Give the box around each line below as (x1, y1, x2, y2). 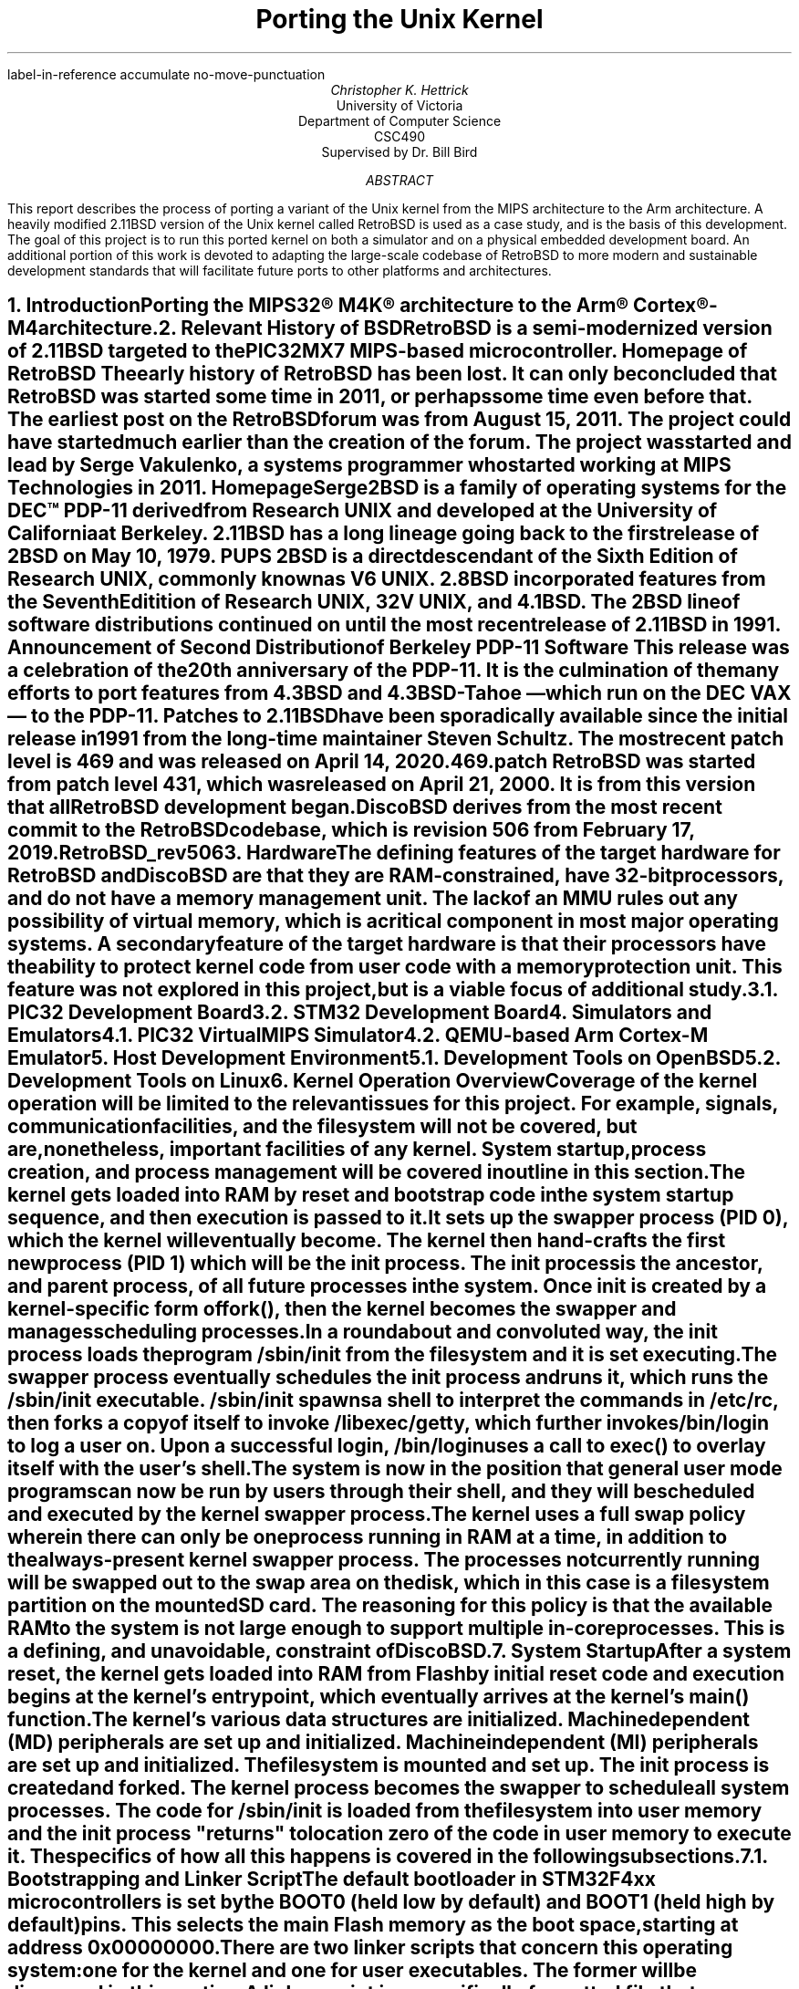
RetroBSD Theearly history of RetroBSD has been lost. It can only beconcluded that (7, 362, 778, 386)
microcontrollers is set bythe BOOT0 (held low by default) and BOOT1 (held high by (7, 1890, 775, 1914)
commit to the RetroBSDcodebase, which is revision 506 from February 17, (7, 818, 695, 842)
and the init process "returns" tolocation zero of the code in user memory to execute (7, 1822, 792, 1846)
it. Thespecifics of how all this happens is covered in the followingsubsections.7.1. (7, 1845, 768, 1869)
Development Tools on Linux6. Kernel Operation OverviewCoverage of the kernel (7, 1069, 758, 1093)
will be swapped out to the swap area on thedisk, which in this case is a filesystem (7, 1571, 770, 1595)
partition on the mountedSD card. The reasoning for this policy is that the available (7, 1594, 773, 1618)
